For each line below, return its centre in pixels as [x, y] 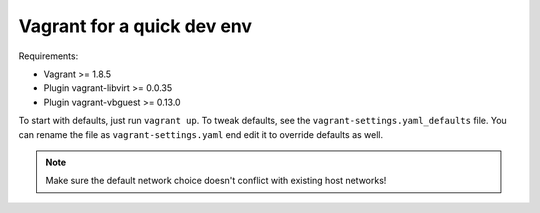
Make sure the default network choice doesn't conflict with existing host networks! [216, 181]
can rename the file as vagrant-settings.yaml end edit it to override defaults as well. [201, 134]
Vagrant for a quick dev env [135, 26]
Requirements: [48, 56]
